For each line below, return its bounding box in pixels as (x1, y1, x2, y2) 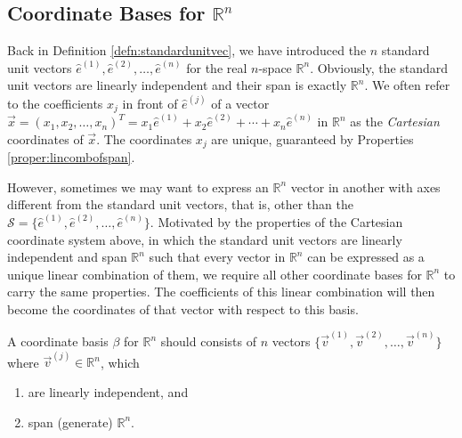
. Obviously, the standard (310, 58, 449, 77)
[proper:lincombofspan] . (7, 148, 135, 166)
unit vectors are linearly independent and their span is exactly (7, 76, 347, 94)
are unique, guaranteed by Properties (211, 129, 414, 148)
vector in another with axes (290, 177, 441, 196)
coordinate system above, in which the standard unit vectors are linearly (7, 230, 402, 248)
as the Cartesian (350, 112, 440, 131)
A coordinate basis (7, 332, 109, 351)
